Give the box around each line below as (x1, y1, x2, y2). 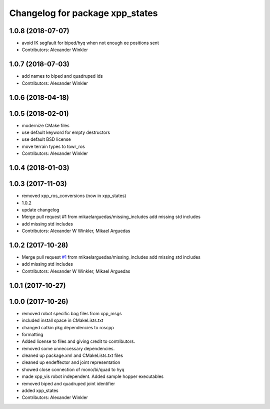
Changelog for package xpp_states (9, 8, 158, 19)
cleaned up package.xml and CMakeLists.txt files (21, 352, 123, 358)
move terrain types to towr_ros (21, 143, 85, 149)
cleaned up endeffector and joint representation (21, 359, 120, 365)
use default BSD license (21, 136, 71, 142)
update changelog (21, 207, 59, 213)
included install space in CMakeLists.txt (21, 317, 103, 323)
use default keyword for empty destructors (21, 129, 110, 135)
